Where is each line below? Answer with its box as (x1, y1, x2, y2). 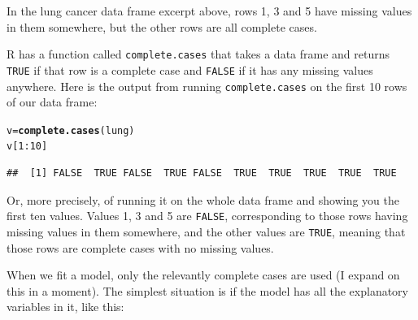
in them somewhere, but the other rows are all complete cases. (7, 18, 317, 35)
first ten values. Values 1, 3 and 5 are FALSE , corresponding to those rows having (7, 207, 408, 224)
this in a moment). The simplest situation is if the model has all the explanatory (7, 282, 408, 299)
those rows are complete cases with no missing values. (7, 239, 274, 256)
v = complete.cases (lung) (7, 124, 135, 136)
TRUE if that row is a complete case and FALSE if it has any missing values (7, 61, 373, 78)
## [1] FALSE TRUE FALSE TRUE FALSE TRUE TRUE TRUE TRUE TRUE (7, 167, 397, 179)
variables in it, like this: (7, 298, 124, 315)
